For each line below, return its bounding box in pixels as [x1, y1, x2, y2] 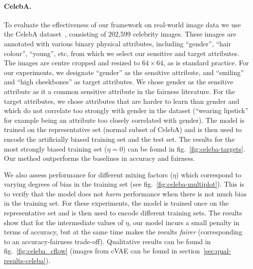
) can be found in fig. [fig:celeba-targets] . [123, 143, 245, 154]
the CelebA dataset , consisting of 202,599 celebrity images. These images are [4, 29, 236, 39]
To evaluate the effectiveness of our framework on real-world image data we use [4, 19, 241, 29]
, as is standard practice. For [163, 58, 249, 68]
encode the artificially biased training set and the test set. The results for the [4, 134, 235, 144]
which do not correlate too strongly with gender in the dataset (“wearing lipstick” [4, 105, 249, 115]
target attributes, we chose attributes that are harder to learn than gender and [4, 96, 239, 106]
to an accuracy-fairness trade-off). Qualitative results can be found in [4, 236, 211, 246]
